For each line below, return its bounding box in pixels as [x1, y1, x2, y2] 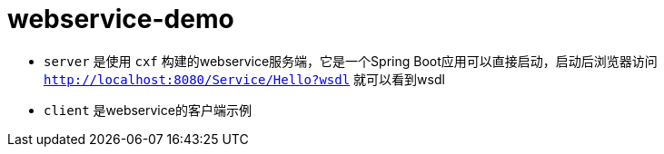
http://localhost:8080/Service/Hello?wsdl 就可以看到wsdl [44, 71, 445, 87]
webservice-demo [7, 4, 234, 34]
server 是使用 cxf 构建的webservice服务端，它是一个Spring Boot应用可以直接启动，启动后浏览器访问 [44, 53, 658, 69]
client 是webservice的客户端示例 [44, 101, 252, 118]
